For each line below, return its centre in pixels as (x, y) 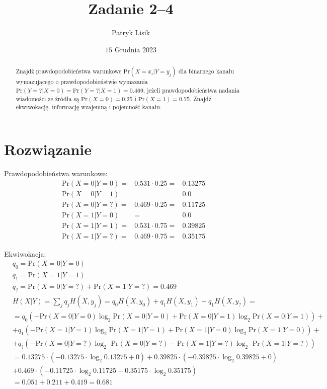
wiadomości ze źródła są (48, 98)
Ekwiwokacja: (25, 253)
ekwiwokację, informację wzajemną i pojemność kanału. (89, 107)
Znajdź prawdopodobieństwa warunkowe (69, 71)
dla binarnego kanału (207, 71)
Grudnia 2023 (136, 49)
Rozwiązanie (48, 149)
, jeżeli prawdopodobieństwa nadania (191, 90)
